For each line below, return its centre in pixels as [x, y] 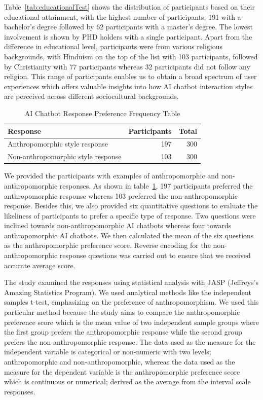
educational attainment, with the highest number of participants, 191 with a [123, 16]
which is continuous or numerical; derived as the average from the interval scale [127, 381]
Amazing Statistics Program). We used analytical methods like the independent [128, 292]
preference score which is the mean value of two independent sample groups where [131, 322]
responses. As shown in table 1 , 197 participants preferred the [156, 185]
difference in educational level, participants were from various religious [113, 46]
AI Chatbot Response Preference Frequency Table [102, 113]
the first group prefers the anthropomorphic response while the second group [123, 332]
